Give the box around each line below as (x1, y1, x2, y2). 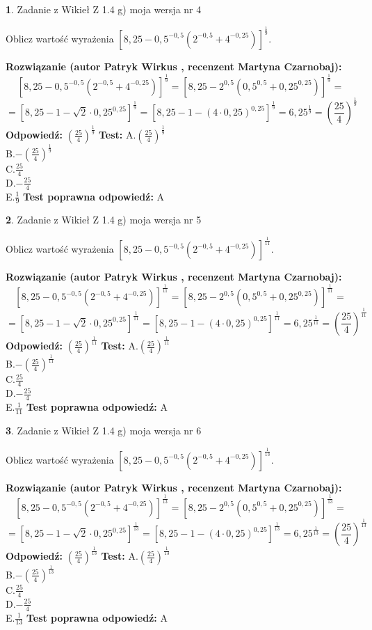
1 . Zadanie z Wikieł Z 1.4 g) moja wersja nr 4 (6, 2, 202, 16)
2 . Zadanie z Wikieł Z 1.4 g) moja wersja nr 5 (6, 212, 202, 227)
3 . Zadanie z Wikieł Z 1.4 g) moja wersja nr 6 (6, 423, 202, 437)
